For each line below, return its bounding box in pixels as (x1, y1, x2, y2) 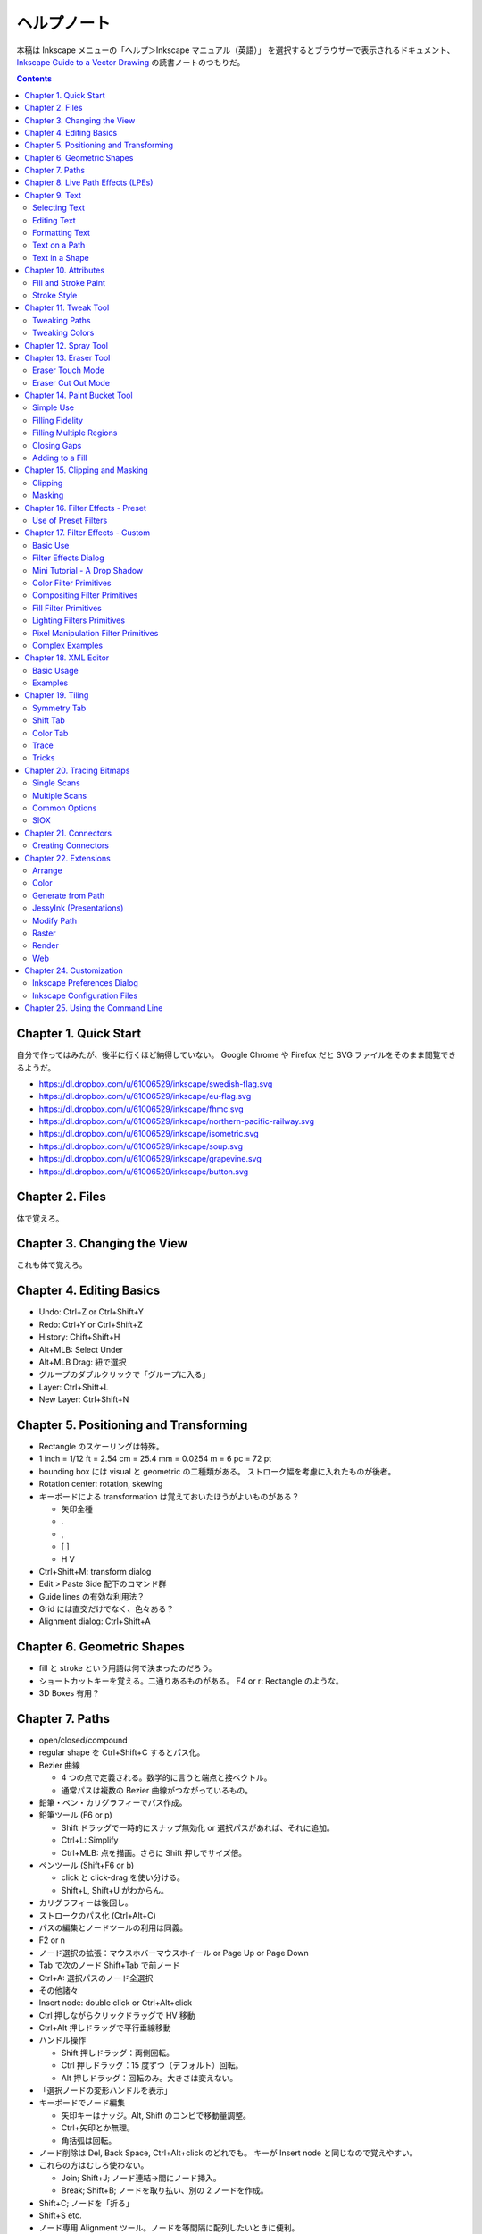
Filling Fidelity (32, 415, 84, 425)
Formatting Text (32, 228, 91, 239)
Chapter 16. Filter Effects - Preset (24, 502, 147, 513)
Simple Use (32, 402, 75, 413)
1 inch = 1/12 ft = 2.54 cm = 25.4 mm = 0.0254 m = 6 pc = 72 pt (38, 1453, 272, 1465)
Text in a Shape (32, 252, 89, 263)
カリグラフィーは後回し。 (38, 1897, 133, 1908)
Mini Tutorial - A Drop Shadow (32, 565, 144, 575)
